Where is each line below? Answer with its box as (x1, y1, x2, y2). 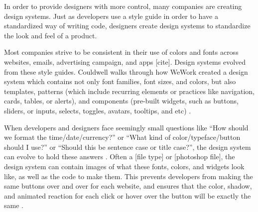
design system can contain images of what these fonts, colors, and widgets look (4, 161, 245, 171)
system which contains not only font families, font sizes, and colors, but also (4, 76, 236, 87)
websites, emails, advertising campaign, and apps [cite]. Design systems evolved (4, 56, 246, 67)
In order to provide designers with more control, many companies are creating (4, 1, 242, 11)
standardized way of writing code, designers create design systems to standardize (4, 20, 251, 31)
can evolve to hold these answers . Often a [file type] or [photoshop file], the (4, 151, 235, 162)
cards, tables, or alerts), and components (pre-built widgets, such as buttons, (4, 96, 239, 106)
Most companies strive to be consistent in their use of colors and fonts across (4, 47, 239, 57)
